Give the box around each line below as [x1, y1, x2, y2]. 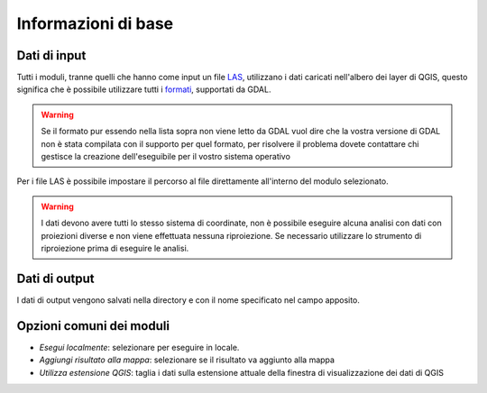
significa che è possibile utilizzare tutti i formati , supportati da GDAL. [16, 84, 271, 95]
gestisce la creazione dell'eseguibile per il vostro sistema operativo [41, 151, 290, 162]
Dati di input [16, 48, 87, 63]
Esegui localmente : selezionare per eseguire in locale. [39, 342, 240, 352]
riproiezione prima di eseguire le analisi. [41, 242, 189, 253]
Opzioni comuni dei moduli [16, 318, 170, 334]
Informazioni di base [16, 14, 174, 33]
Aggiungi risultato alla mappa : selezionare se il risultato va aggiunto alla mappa [39, 354, 335, 365]
